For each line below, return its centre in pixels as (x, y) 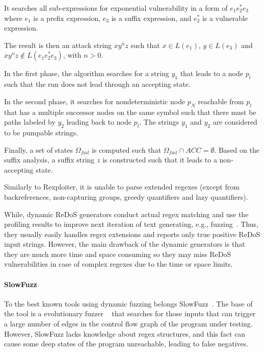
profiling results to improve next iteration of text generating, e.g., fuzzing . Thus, (131, 224)
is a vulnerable (225, 18)
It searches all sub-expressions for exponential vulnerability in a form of (116, 8)
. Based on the (237, 149)
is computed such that (127, 149)
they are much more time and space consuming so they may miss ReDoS (118, 254)
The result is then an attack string (58, 45)
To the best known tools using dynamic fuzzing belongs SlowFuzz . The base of (128, 303)
